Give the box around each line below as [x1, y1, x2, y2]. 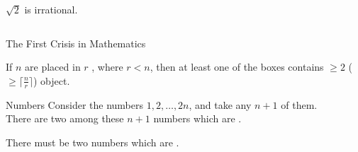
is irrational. [24, 2, 78, 16]
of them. [281, 97, 318, 112]
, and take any [189, 97, 252, 112]
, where [91, 59, 123, 74]
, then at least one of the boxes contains [150, 59, 324, 74]
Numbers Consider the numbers [6, 97, 144, 112]
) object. [33, 73, 70, 88]
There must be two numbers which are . [6, 134, 179, 149]
